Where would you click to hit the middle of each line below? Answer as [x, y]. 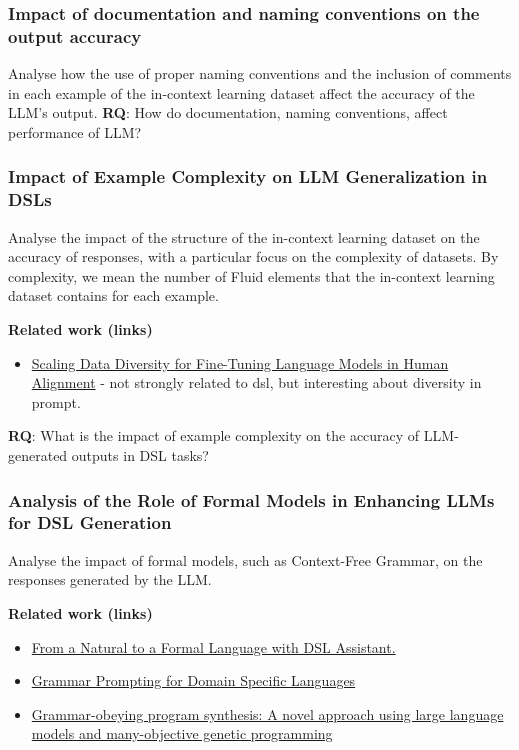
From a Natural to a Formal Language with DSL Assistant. [213, 646]
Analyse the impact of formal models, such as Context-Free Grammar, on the [245, 559]
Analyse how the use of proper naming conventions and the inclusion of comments [260, 73]
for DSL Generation [90, 522]
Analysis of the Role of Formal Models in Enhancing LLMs [251, 499]
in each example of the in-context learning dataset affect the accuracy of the [241, 92]
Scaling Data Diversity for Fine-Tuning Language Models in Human [240, 362]
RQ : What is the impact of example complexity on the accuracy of [214, 435]
